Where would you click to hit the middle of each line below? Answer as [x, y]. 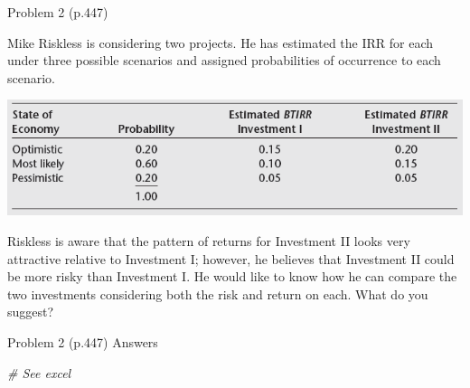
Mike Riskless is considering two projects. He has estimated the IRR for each [221, 42]
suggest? [31, 312]
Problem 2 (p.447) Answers [83, 342]
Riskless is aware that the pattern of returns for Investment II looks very [209, 241]
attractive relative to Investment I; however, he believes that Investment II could [231, 258]
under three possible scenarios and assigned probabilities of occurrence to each [224, 60]
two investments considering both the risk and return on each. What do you [218, 293]
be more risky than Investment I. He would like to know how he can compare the [232, 276]
